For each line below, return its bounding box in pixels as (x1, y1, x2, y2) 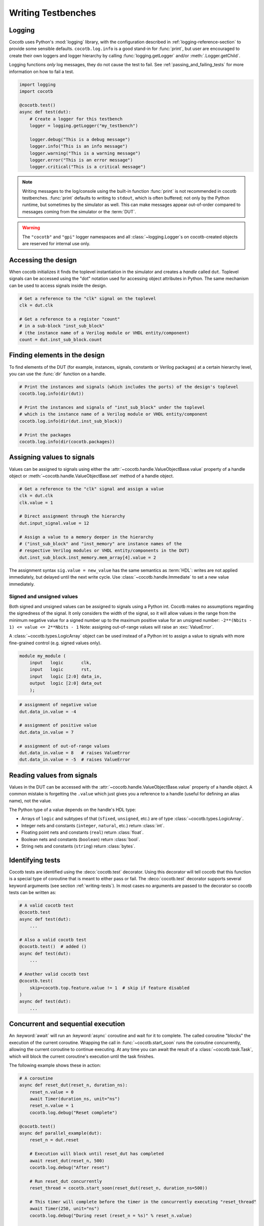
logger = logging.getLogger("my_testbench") (29, 123, 138, 128)
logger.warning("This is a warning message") (29, 150, 141, 156)
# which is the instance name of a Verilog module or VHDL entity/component (19, 411, 208, 417)
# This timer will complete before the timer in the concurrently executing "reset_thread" (29, 1199, 257, 1204)
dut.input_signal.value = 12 (19, 520, 89, 526)
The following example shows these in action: (9, 1062, 101, 1068)
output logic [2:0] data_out (29, 681, 102, 686)
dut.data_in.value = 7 (19, 729, 74, 735)
